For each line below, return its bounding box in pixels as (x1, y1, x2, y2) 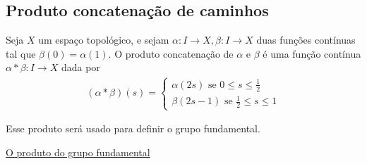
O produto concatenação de (114, 46, 234, 61)
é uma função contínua (263, 46, 361, 61)
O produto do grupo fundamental (6, 144, 150, 159)
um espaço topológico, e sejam (38, 32, 169, 47)
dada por (61, 60, 100, 75)
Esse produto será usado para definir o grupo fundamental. (6, 121, 260, 136)
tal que (6, 46, 36, 61)
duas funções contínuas (256, 32, 356, 47)
